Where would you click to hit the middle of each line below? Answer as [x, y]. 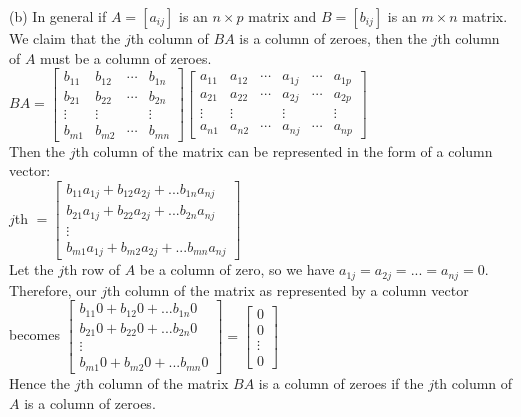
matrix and [282, 16]
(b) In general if [58, 16]
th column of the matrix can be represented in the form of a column [284, 150]
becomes [35, 334]
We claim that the [65, 38]
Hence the [40, 382]
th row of [92, 269]
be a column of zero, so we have [237, 269]
